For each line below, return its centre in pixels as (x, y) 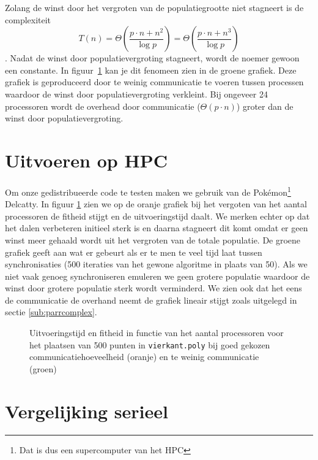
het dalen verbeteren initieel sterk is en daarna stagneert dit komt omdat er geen (157, 228)
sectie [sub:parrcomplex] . (51, 312)
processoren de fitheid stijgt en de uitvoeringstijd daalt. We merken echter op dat (157, 216)
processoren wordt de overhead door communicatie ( (103, 106)
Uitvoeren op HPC (86, 160)
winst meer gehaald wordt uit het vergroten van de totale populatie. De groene (153, 240)
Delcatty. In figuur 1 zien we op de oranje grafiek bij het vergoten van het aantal (156, 204)
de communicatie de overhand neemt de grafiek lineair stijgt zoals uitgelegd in (151, 300)
